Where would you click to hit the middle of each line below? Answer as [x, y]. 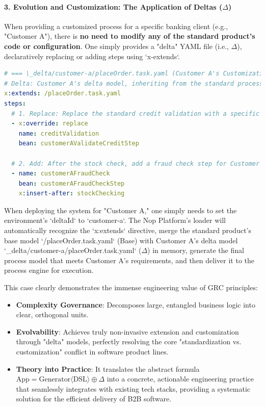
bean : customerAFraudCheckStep [72, 183]
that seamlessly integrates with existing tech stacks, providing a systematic [133, 388]
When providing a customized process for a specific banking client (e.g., [116, 26]
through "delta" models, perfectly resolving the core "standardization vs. [129, 341]
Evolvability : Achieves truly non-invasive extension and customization [127, 331]
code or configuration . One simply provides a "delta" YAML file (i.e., [116, 46]
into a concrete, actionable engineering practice [180, 379]
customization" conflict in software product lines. [92, 352]
